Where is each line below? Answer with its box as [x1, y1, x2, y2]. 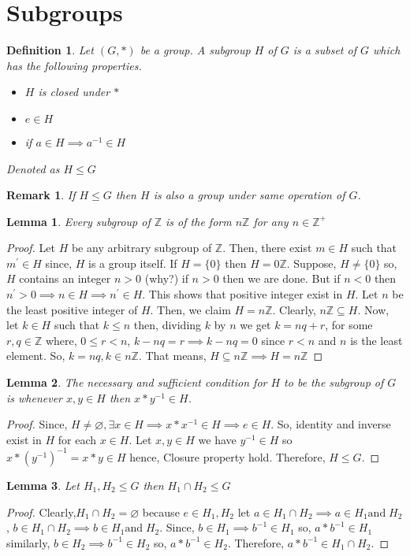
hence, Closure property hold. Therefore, [129, 448, 326, 465]
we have [198, 431, 237, 447]
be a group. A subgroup [140, 42, 251, 58]
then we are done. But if [222, 270, 341, 287]
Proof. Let [6, 239, 55, 256]
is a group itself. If [88, 254, 177, 271]
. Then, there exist [222, 239, 312, 256]
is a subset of [293, 42, 356, 58]
